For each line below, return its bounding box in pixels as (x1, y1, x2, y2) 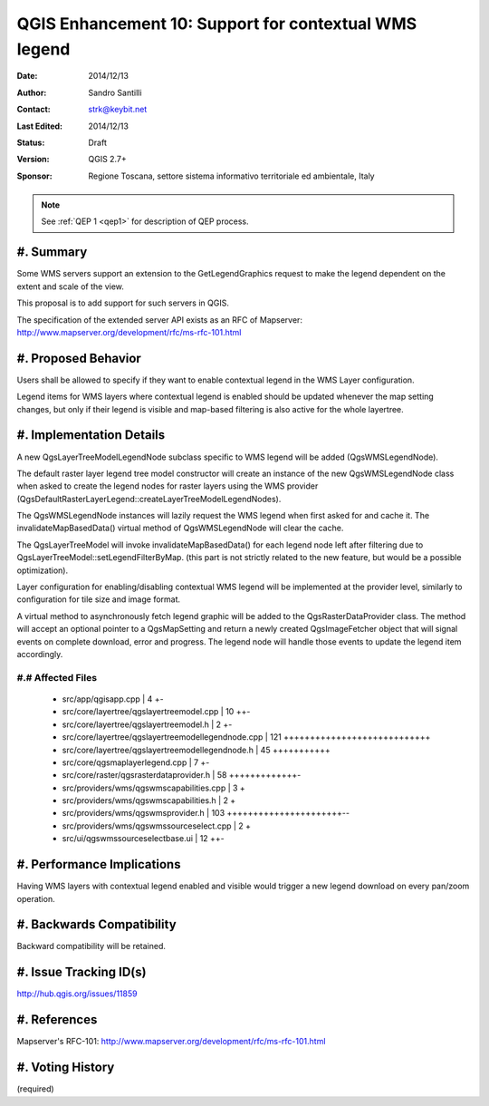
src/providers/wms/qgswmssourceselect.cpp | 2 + (62, 820, 252, 831)
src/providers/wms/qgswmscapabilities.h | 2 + (62, 795, 236, 806)
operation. (16, 893, 55, 904)
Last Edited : (16, 121, 63, 131)
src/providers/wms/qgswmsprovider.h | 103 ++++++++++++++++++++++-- (62, 808, 350, 819)
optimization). (16, 565, 68, 576)
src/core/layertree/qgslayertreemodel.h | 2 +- (62, 719, 233, 730)
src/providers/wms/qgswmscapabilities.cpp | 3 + (62, 782, 246, 793)
